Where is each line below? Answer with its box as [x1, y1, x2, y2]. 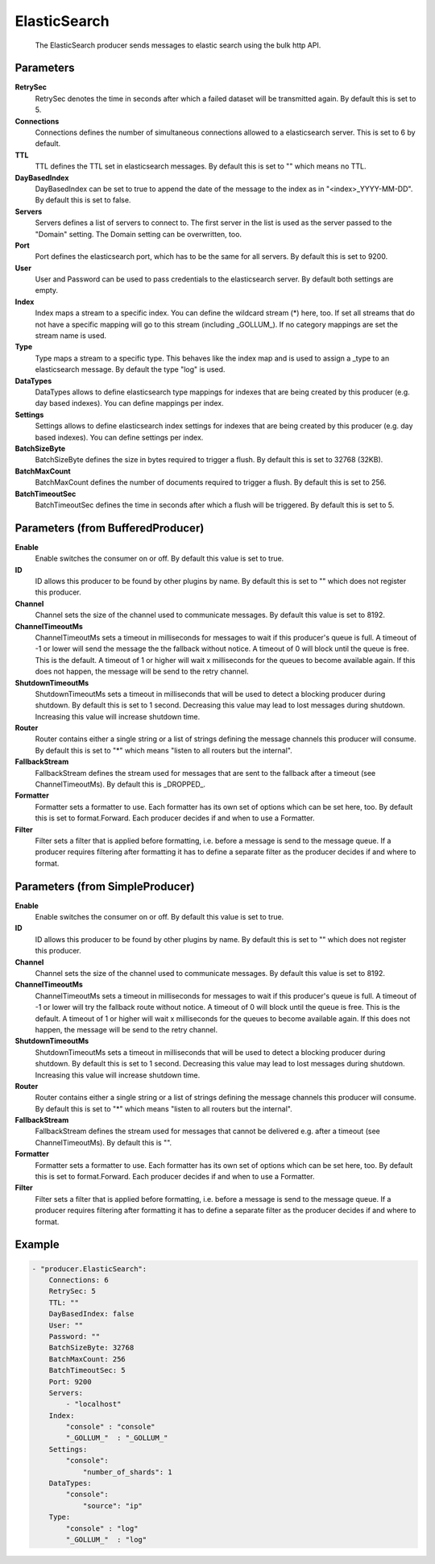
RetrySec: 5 [48, 1287, 97, 1296]
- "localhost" [65, 1399, 122, 1409]
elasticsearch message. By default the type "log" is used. [35, 365, 226, 374]
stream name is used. [35, 331, 107, 340]
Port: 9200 [48, 1377, 92, 1387]
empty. [35, 286, 59, 295]
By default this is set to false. [35, 195, 131, 205]
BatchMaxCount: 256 [48, 1354, 126, 1363]
